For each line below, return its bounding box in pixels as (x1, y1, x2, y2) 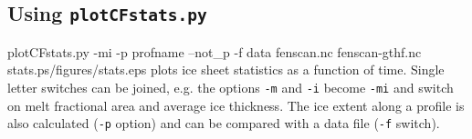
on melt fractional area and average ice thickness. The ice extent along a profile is (7, 95, 465, 114)
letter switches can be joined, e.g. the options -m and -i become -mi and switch (7, 77, 454, 96)
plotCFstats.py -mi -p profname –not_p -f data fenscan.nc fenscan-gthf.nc (7, 42, 422, 61)
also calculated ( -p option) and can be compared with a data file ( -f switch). (7, 114, 440, 133)
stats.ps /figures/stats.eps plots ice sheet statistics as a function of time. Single (7, 60, 445, 79)
